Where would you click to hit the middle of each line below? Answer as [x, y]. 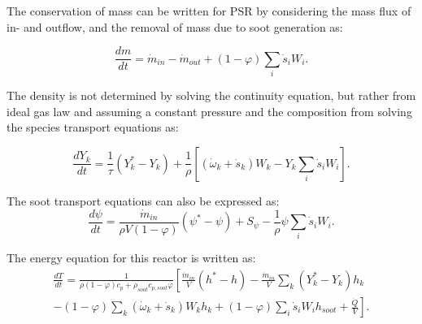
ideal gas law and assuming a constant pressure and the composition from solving [209, 111]
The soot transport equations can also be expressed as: [143, 200]
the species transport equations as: [93, 127]
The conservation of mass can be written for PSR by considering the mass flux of [209, 11]
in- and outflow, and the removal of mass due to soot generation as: [175, 26]
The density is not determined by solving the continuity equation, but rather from [211, 95]
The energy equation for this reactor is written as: [131, 258]
